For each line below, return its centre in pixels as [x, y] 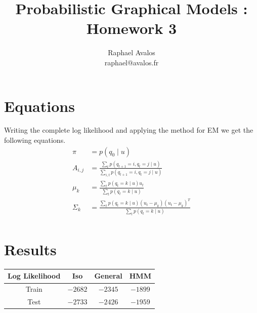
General [108, 276]
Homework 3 [132, 28]
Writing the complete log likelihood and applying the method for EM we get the [129, 130]
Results [30, 249]
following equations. [35, 140]
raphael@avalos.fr [132, 62]
